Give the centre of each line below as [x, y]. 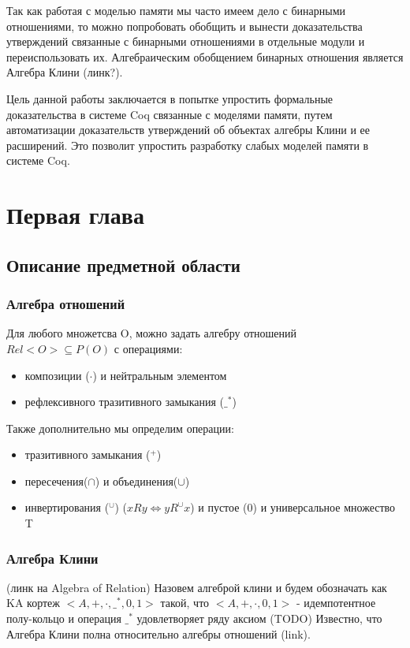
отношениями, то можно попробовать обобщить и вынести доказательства [184, 26]
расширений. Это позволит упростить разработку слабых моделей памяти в [188, 145]
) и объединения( [136, 480]
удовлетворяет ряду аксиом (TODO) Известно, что [259, 618]
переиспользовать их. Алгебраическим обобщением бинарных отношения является [205, 56]
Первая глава [75, 215]
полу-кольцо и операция [64, 618]
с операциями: [148, 348]
